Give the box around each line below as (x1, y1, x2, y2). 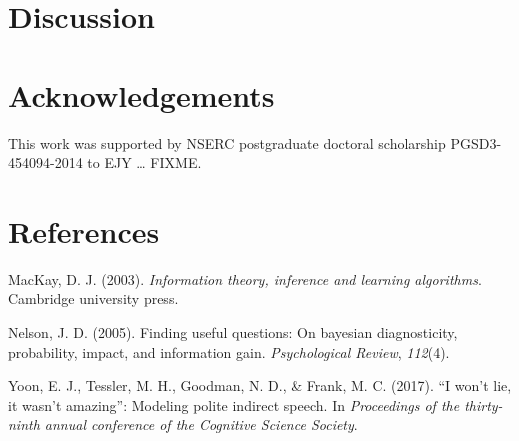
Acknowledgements (8, 74, 275, 115)
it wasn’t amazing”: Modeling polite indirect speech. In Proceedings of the (8, 394, 460, 415)
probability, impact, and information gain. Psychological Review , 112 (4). (8, 341, 450, 362)
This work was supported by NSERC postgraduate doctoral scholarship (8, 132, 446, 153)
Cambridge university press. (8, 288, 179, 309)
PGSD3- (450, 132, 502, 153)
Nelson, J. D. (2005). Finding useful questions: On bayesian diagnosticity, (8, 322, 458, 342)
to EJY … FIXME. (87, 152, 202, 173)
